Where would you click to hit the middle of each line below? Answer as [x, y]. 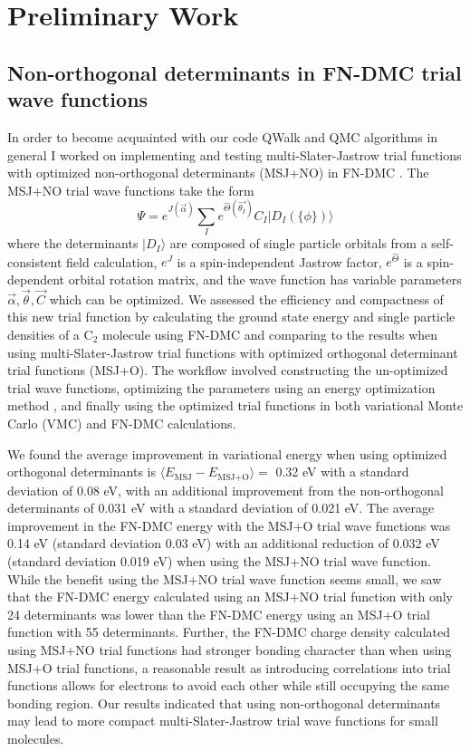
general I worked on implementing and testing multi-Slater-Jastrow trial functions [235, 154]
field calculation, [112, 261]
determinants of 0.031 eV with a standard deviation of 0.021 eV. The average [221, 508]
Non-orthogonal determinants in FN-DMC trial [235, 72]
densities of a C [50, 334]
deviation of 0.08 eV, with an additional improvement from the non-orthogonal [226, 490]
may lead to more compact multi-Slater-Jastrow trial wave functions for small [223, 721]
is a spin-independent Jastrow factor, [279, 261]
